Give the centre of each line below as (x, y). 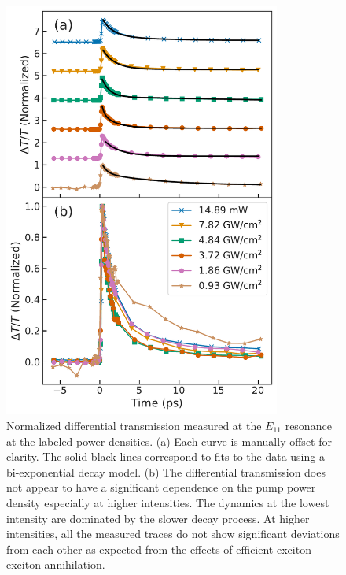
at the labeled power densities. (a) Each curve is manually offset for (169, 441)
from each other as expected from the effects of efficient (140, 549)
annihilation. (75, 564)
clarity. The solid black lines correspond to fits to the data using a (166, 456)
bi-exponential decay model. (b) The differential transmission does (166, 471)
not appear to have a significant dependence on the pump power (161, 487)
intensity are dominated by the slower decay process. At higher (158, 518)
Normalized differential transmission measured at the (134, 425)
